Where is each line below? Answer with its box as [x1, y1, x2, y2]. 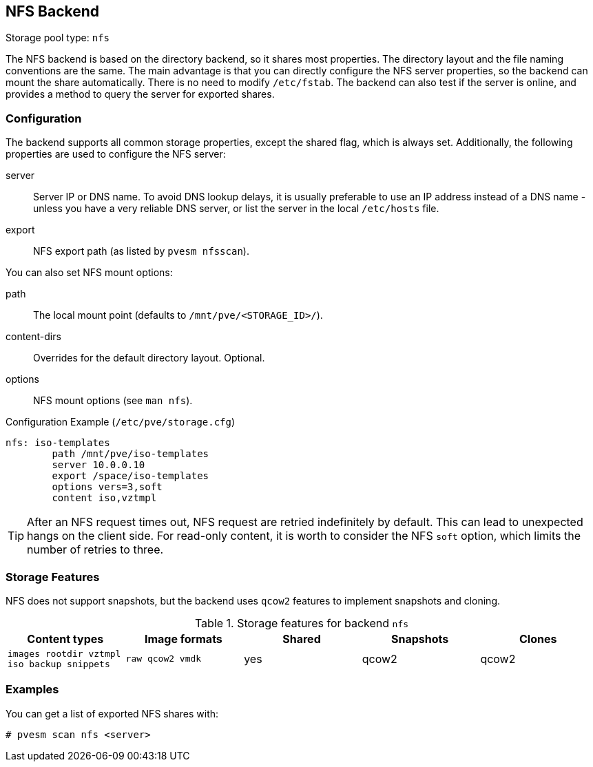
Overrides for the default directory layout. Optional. [33, 352, 265, 364]
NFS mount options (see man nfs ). [33, 395, 193, 407]
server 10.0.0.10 [52, 459, 145, 471]
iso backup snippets [8, 658, 110, 669]
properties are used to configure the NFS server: [6, 148, 226, 160]
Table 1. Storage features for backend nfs [194, 616, 409, 630]
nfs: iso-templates [6, 437, 110, 449]
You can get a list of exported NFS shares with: [6, 707, 219, 719]
